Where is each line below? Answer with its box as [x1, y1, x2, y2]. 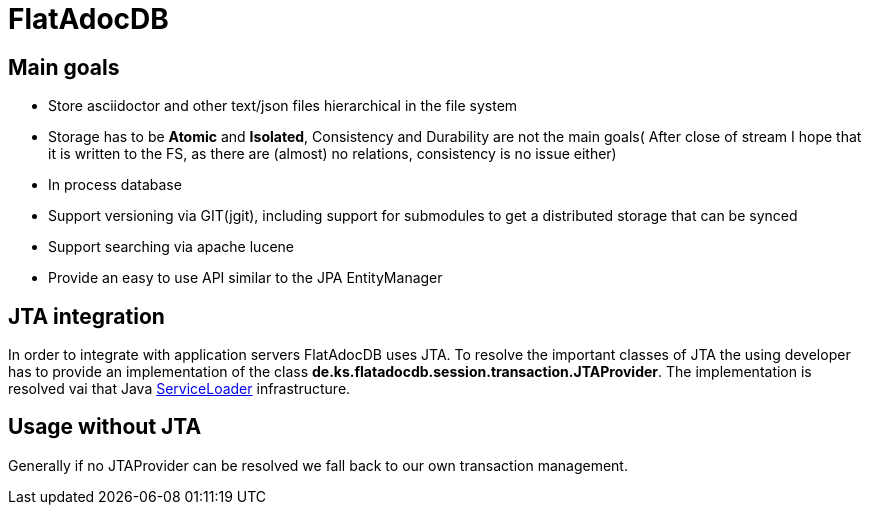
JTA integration [8, 303, 165, 329]
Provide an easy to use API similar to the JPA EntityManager [48, 269, 443, 287]
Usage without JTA [8, 414, 202, 440]
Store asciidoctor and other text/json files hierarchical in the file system [48, 97, 518, 115]
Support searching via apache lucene [48, 238, 294, 256]
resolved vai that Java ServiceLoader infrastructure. [8, 380, 351, 398]
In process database [48, 176, 182, 194]
